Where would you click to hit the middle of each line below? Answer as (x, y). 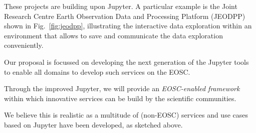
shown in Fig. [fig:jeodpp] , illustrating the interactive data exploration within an (128, 26)
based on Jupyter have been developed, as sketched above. (93, 124)
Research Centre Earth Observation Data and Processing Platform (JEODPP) (125, 16)
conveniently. (24, 45)
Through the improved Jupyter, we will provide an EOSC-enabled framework (122, 88)
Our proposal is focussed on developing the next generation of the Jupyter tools (126, 62)
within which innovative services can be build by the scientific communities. (120, 98)
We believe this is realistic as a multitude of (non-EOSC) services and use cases (126, 115)
